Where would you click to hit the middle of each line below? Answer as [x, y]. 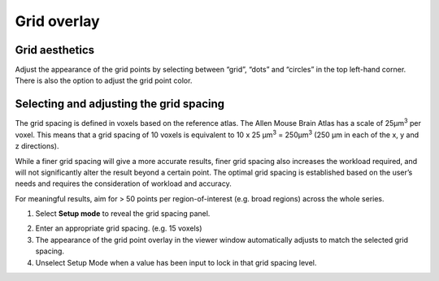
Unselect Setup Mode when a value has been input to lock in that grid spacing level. [176, 262]
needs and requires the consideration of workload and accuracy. [123, 184]
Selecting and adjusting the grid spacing [120, 104]
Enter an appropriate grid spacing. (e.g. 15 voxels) [119, 228]
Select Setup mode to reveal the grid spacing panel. [123, 214]
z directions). [37, 146]
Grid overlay [58, 21]
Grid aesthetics [55, 50]
